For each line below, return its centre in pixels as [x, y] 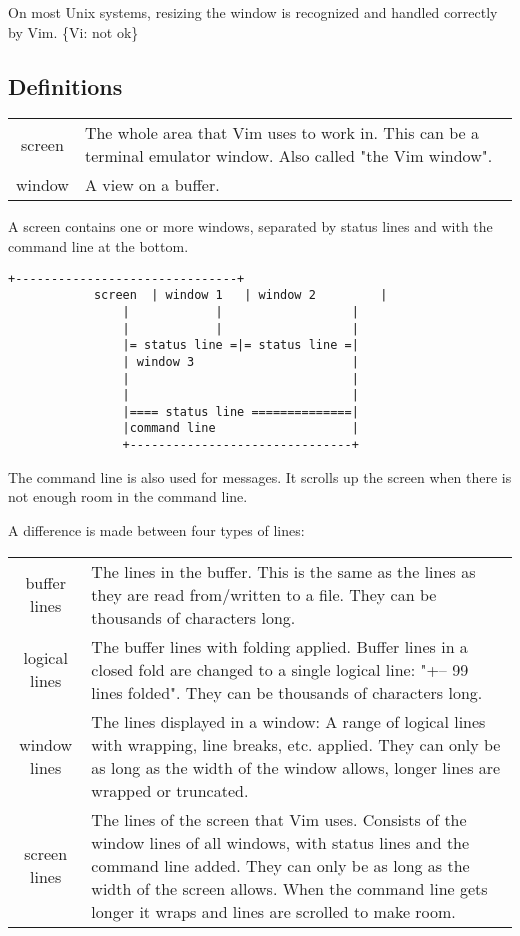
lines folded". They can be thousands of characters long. [287, 692]
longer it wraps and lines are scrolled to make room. [273, 911]
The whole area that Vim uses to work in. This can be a [281, 133]
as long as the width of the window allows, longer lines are [296, 767]
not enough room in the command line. [128, 496]
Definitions [65, 85]
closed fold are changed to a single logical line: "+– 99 [280, 669]
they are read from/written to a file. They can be [264, 594]
